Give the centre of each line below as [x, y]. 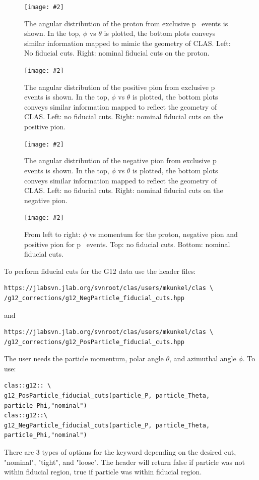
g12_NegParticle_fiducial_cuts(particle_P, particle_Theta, [107, 425]
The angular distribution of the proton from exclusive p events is [126, 23]
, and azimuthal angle [203, 358]
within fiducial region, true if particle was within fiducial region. [103, 472]
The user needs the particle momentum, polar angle [84, 358]
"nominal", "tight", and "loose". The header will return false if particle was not [124, 462]
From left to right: [52, 234]
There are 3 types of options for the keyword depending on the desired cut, [120, 452]
